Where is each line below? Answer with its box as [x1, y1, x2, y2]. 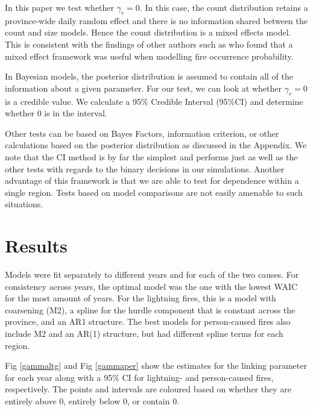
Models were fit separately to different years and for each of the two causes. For [5, 268, 299, 281]
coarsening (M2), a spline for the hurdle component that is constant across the [5, 303, 296, 316]
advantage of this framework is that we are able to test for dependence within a [5, 174, 299, 187]
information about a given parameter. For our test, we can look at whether [5, 81, 282, 94]
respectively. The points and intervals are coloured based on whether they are [5, 383, 291, 395]
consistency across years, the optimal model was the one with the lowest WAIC [5, 280, 298, 292]
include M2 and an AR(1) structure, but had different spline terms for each [5, 327, 283, 339]
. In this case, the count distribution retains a [139, 1, 308, 13]
